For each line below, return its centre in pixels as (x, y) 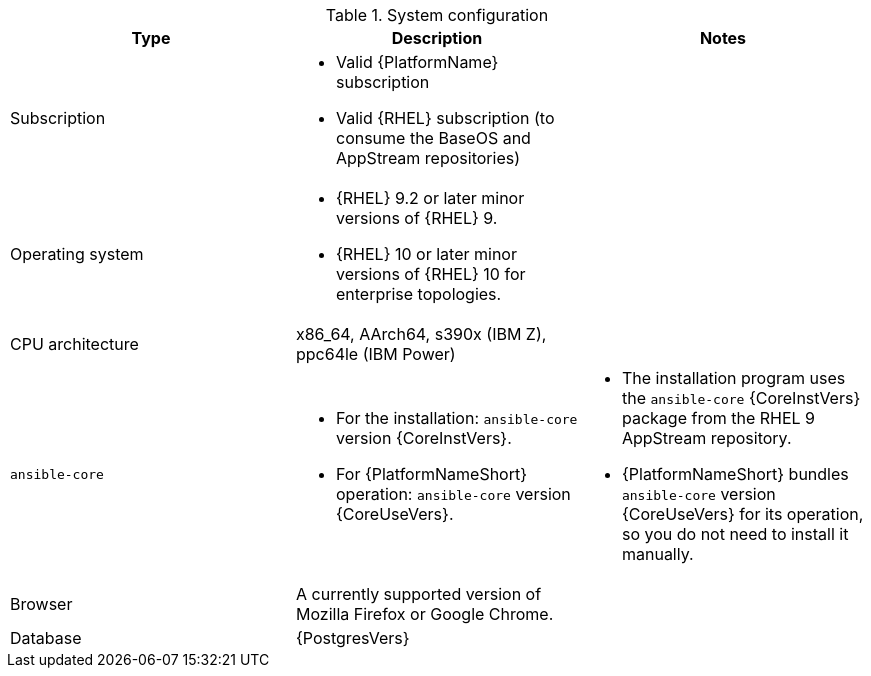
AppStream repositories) (427, 158)
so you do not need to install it (735, 534)
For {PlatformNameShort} (431, 474)
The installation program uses (733, 378)
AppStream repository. (706, 438)
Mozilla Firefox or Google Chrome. (424, 614)
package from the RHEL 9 (718, 418)
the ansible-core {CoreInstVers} (741, 398)
